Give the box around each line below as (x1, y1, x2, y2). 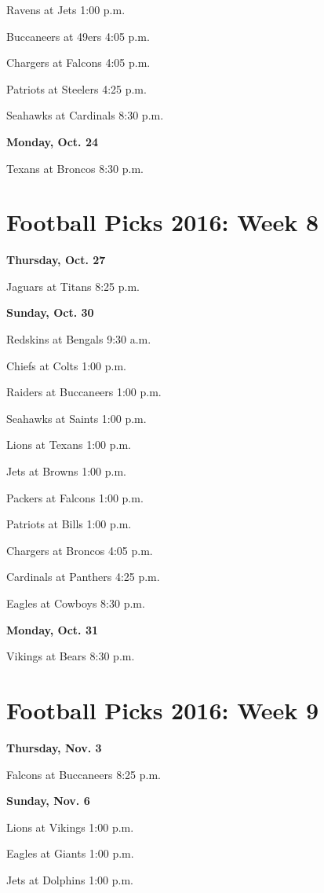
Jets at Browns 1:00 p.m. (6, 463, 127, 480)
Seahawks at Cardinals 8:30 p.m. (6, 107, 164, 123)
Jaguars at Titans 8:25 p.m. (6, 277, 140, 294)
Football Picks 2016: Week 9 (6, 693, 319, 726)
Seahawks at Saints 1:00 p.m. (6, 410, 147, 426)
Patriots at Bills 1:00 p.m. (6, 516, 132, 532)
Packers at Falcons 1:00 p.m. (6, 489, 144, 505)
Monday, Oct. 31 (6, 621, 99, 638)
